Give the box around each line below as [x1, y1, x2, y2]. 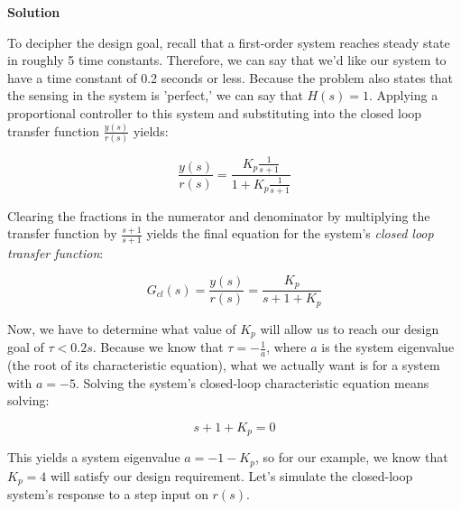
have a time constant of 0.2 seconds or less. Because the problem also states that [7, 68, 453, 87]
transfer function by [7, 224, 117, 243]
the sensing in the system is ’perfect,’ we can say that [7, 86, 303, 105]
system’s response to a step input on [7, 485, 208, 504]
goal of [7, 338, 44, 357]
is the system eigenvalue [321, 338, 455, 357]
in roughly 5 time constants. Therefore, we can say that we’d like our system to [7, 51, 447, 70]
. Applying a [368, 86, 438, 105]
